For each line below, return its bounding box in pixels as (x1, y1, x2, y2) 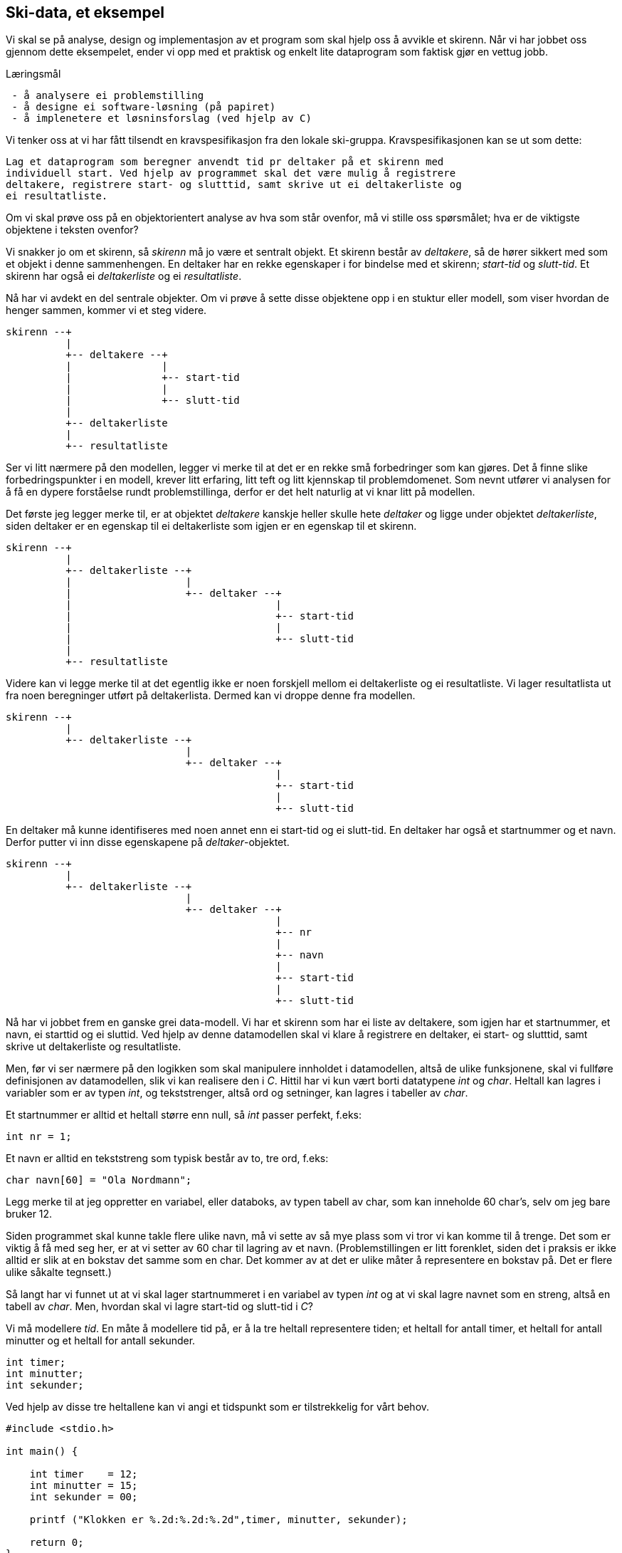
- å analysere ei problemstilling (11, 90, 204, 102)
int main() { (6, 1445, 78, 1458)
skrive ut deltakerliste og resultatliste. (6, 1040, 181, 1053)
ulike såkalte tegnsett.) (6, 1266, 112, 1279)
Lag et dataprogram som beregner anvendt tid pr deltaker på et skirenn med (6, 156, 444, 168)
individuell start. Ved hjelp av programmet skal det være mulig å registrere (6, 167, 456, 179)
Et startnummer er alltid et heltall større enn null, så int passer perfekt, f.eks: (6, 1109, 362, 1121)
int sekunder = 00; (29, 1491, 138, 1503)
